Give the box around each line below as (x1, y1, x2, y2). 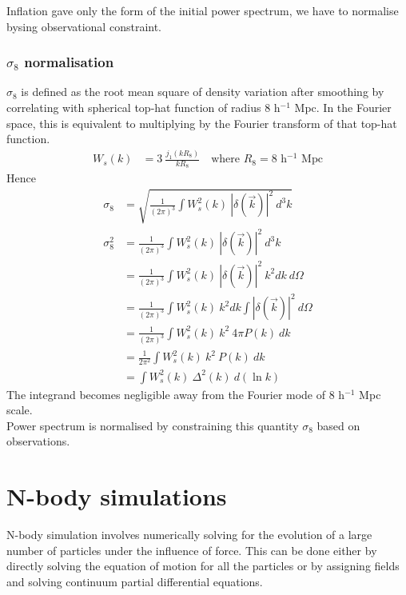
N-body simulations (6, 480, 227, 513)
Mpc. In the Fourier (294, 99, 392, 115)
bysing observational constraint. (6, 18, 161, 34)
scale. (6, 401, 33, 418)
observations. (6, 433, 70, 449)
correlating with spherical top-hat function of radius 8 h (6, 99, 281, 115)
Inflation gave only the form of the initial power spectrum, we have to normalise (6, 2, 399, 18)
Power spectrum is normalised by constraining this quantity (6, 417, 299, 433)
